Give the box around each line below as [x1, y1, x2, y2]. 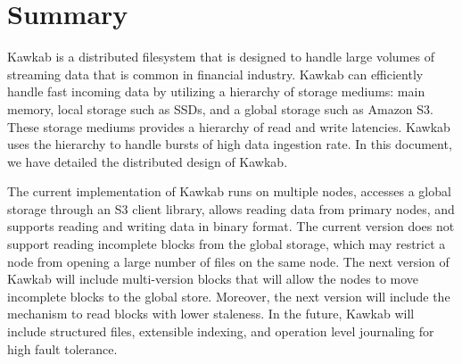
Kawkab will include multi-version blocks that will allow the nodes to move [7, 269, 419, 288]
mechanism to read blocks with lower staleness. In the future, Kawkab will [7, 304, 415, 323]
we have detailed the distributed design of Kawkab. [7, 152, 288, 170]
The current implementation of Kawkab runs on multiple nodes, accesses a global [7, 182, 451, 201]
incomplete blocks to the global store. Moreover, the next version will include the [7, 286, 450, 305]
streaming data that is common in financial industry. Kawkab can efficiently [7, 64, 424, 83]
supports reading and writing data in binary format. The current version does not [7, 217, 455, 236]
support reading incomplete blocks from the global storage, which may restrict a [7, 235, 446, 253]
